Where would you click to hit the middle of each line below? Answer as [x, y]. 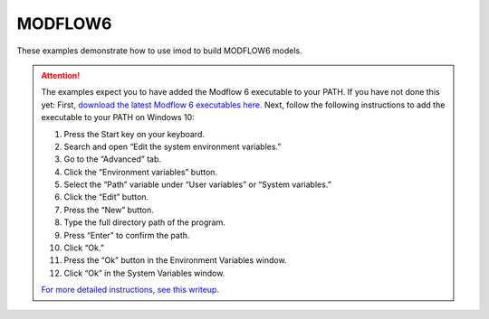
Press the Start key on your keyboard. [134, 134]
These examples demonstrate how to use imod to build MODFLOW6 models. [159, 51]
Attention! [61, 75]
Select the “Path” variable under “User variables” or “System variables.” [198, 184]
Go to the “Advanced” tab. [113, 159]
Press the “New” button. [109, 210]
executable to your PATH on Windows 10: [118, 117]
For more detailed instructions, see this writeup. [130, 290]
